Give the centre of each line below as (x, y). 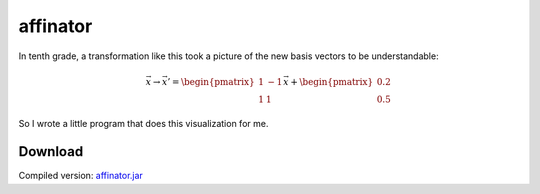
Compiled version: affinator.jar (81, 176)
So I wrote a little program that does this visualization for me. (143, 123)
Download (51, 151)
